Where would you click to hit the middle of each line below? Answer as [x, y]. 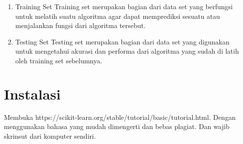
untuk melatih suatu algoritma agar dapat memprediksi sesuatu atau [118, 16]
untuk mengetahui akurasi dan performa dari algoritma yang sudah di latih [127, 51]
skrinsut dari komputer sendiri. [50, 136]
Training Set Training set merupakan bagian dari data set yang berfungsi [124, 6]
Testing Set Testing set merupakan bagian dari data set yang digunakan [122, 41]
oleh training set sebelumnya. [59, 60]
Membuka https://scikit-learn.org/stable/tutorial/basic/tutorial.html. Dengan [120, 117]
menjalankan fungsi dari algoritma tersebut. [80, 25]
